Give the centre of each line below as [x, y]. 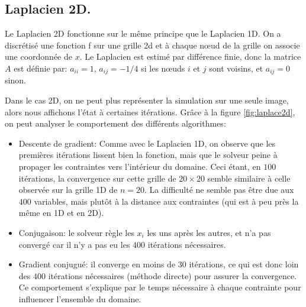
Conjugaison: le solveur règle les [76, 232]
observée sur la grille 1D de [68, 190]
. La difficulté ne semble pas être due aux [219, 190]
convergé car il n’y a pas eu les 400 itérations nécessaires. [122, 244]
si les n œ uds [163, 68]
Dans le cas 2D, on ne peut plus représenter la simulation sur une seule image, [147, 100]
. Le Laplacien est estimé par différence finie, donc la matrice [190, 56]
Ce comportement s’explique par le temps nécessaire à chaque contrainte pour [160, 287]
